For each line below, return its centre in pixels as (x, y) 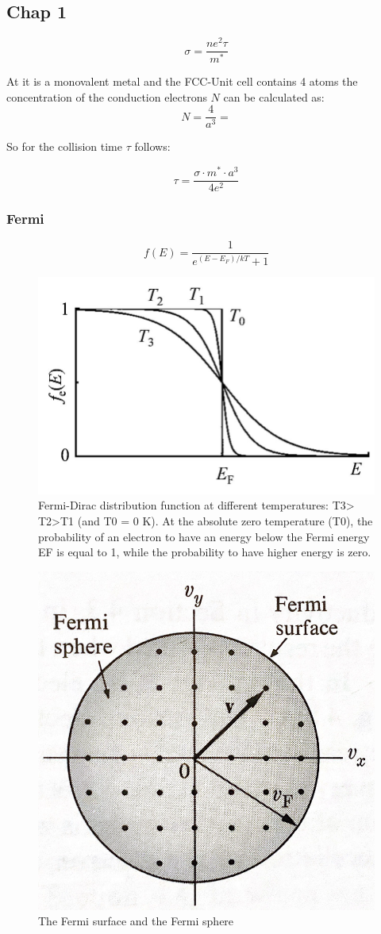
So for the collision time (64, 146)
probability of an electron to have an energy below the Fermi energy (204, 536)
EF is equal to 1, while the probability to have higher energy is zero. (205, 552)
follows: (152, 146)
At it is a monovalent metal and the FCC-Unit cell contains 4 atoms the (182, 81)
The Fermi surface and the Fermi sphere (136, 921)
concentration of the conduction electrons (107, 96)
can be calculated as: (274, 96)
